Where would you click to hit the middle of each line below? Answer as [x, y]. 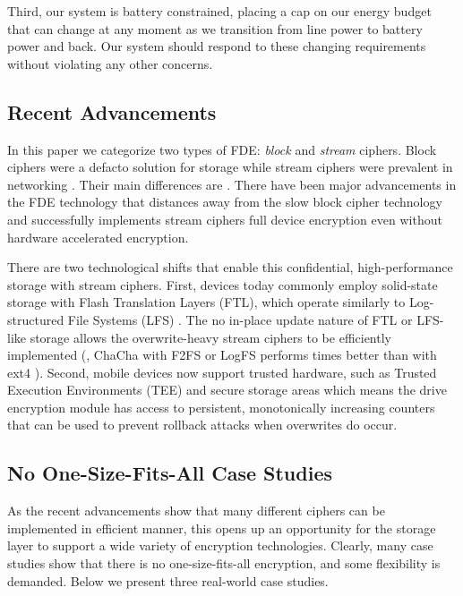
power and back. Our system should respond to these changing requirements [217, 46]
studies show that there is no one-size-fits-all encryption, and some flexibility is [224, 563]
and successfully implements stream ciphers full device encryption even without [225, 219]
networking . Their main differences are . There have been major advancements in [232, 184]
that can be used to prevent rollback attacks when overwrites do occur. [202, 425]
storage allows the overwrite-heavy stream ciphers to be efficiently [210, 337]
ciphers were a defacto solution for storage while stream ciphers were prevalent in [230, 167]
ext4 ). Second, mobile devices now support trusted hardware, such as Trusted [222, 372]
